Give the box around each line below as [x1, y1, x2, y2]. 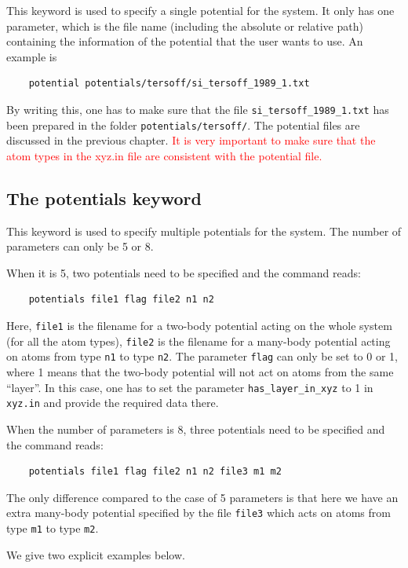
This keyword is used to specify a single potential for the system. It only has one [6, 2, 395, 18]
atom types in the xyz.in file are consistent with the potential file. [6, 147, 322, 163]
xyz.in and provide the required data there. [6, 394, 219, 411]
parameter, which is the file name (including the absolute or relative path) [6, 17, 363, 34]
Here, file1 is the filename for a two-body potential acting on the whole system [6, 317, 392, 334]
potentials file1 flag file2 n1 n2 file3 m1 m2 [28, 466, 282, 478]
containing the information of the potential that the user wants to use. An [6, 33, 363, 49]
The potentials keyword [6, 185, 202, 210]
